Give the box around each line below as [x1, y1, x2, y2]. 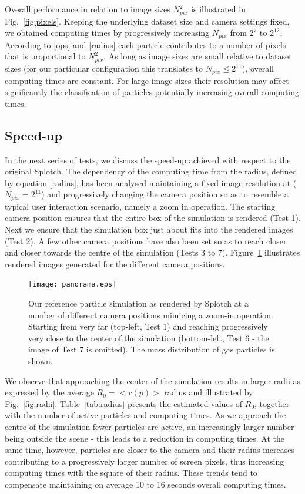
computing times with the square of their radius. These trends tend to [5, 466, 257, 479]
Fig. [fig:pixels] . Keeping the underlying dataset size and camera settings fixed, [5, 15, 290, 27]
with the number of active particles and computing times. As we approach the [5, 409, 286, 421]
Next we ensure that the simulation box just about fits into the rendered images [5, 223, 293, 235]
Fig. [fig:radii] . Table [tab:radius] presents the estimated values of [5, 397, 243, 409]
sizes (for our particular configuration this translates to [5, 62, 203, 75]
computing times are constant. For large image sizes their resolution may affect [5, 74, 289, 86]
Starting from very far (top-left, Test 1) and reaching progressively [28, 320, 268, 332]
